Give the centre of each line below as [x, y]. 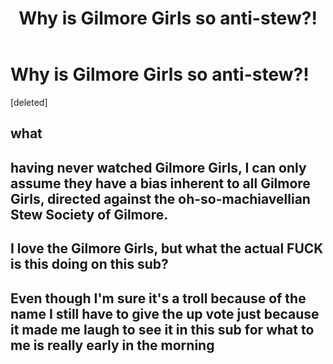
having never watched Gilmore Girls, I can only [158, 167]
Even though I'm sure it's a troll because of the [158, 298]
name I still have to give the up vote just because [165, 313]
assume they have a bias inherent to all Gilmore [160, 183]
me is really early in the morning [112, 345]
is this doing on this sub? [89, 264]
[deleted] [29, 102]
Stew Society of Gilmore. [89, 214]
